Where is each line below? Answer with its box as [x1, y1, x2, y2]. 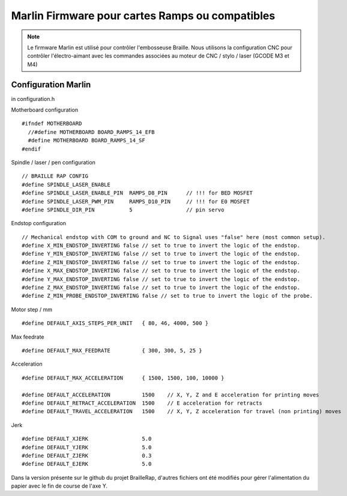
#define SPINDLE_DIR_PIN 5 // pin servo [22, 206, 225, 213]
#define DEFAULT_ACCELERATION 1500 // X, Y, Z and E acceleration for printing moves [22, 391, 319, 398]
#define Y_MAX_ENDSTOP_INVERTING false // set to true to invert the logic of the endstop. [22, 276, 300, 282]
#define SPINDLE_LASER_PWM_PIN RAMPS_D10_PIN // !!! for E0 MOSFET [22, 198, 250, 205]
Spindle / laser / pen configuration [11, 159, 96, 166]
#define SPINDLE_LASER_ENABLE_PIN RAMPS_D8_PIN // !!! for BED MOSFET [22, 190, 253, 196]
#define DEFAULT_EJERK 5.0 [22, 461, 152, 468]
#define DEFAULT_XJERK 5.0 [22, 435, 152, 443]
